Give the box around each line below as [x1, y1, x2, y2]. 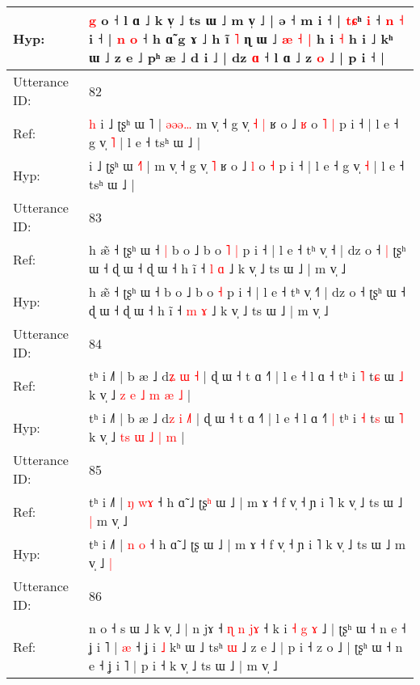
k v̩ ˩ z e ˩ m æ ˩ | [88, 385, 191, 404]
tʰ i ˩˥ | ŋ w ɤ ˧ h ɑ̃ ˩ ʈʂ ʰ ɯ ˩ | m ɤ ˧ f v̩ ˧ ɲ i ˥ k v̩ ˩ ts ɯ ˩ [88, 493, 403, 511]
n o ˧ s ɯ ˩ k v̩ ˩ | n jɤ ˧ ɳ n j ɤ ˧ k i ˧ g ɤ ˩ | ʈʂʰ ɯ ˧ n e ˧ [88, 619, 406, 637]
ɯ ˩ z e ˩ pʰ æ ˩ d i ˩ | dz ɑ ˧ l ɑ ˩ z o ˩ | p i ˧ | [88, 48, 385, 66]
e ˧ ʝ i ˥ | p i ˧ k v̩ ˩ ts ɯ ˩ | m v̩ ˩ [88, 656, 278, 674]
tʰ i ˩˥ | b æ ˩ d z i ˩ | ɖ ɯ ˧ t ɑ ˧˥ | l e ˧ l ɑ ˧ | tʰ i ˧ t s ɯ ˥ [88, 408, 404, 427]
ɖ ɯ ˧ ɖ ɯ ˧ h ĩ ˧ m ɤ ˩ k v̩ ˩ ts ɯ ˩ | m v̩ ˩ [88, 301, 329, 319]
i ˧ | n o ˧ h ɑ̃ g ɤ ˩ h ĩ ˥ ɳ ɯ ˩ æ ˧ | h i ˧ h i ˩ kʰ [88, 29, 393, 48]
